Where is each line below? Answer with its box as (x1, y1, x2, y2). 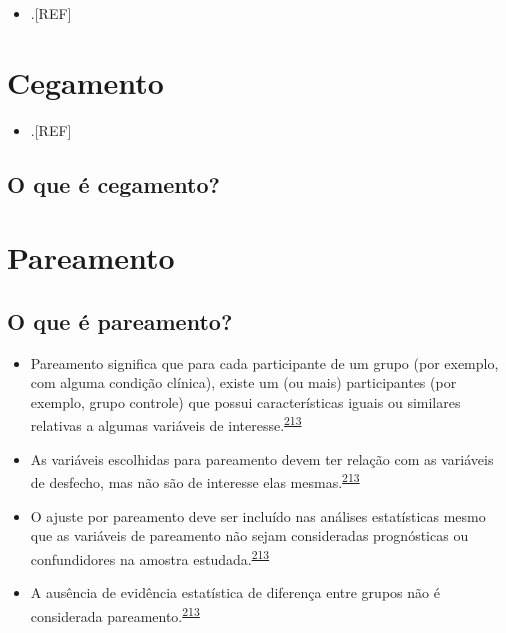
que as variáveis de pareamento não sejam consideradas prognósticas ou (30, 525, 469, 546)
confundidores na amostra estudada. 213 (30, 545, 270, 569)
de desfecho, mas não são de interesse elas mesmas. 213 (30, 469, 360, 492)
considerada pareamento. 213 (30, 602, 200, 626)
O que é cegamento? (7, 168, 220, 199)
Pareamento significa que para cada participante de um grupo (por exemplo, (30, 352, 499, 373)
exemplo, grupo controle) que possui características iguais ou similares (30, 391, 461, 412)
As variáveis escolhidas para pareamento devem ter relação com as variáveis (30, 448, 494, 469)
